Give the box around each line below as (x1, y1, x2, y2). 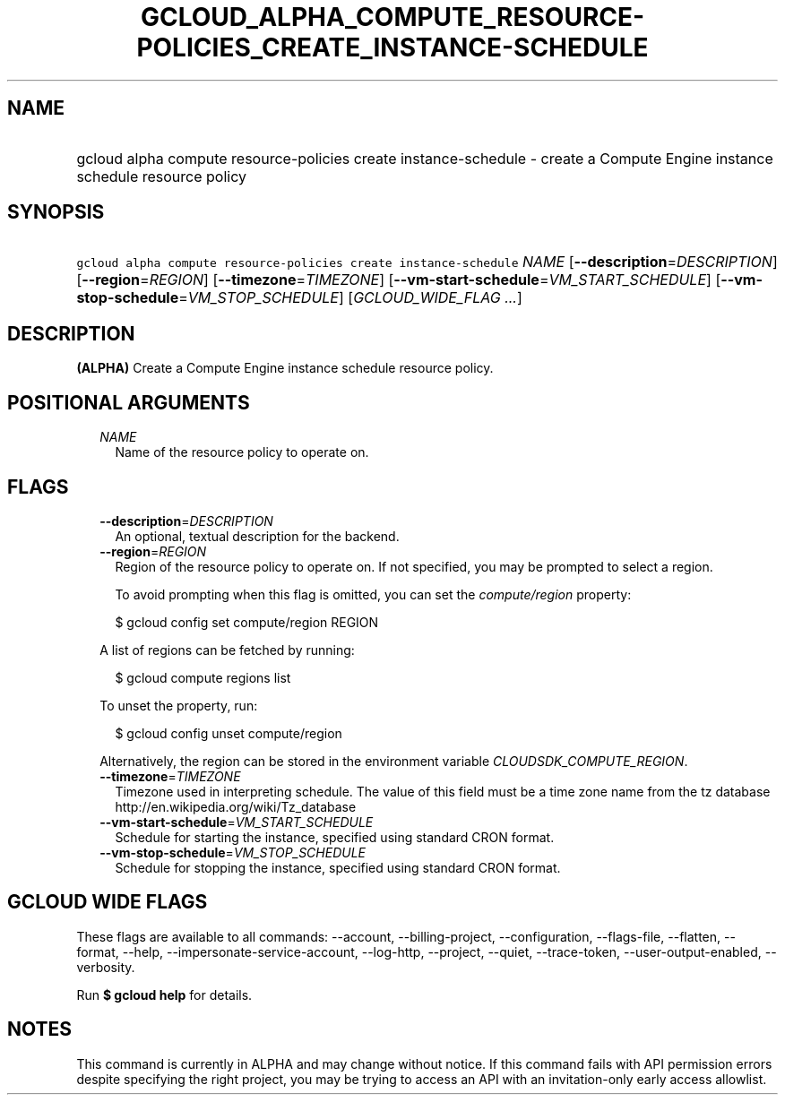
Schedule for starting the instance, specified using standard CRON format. (115, 829, 555, 845)
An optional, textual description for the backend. (115, 528, 400, 544)
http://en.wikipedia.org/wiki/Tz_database (115, 798, 357, 814)
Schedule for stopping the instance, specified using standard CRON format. (115, 859, 561, 875)
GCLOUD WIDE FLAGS (7, 891, 208, 914)
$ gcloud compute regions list (115, 669, 291, 685)
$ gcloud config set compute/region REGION (115, 614, 379, 630)
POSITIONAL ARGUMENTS (7, 391, 250, 414)
